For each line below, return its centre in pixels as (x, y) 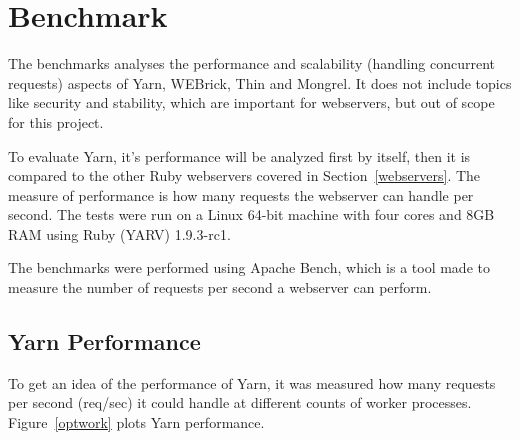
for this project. (56, 121)
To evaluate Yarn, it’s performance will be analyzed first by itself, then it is (239, 155)
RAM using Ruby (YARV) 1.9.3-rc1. (119, 233)
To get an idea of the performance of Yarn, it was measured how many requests (252, 382)
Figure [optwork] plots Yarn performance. (136, 422)
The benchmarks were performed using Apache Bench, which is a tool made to (249, 267)
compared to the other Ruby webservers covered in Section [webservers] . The (244, 175)
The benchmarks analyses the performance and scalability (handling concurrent (252, 63)
